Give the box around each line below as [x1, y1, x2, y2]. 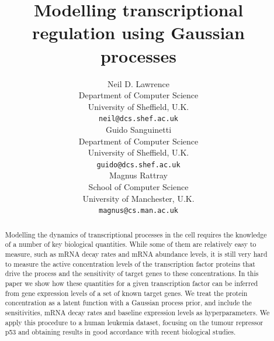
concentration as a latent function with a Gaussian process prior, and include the [5, 298, 252, 308]
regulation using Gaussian [32, 20, 245, 44]
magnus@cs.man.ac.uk [98, 206, 179, 215]
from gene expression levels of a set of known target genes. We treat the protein [5, 288, 248, 298]
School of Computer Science [88, 180, 189, 192]
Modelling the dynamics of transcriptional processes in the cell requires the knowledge [5, 229, 267, 239]
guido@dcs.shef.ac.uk [96, 160, 181, 169]
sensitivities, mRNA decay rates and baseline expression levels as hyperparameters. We [5, 307, 270, 317]
